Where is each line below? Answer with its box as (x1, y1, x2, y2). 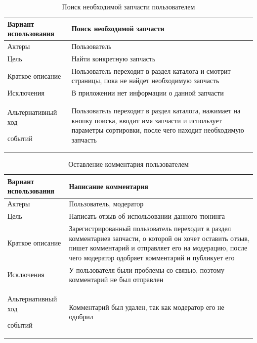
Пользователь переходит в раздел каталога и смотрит (71, 65, 231, 76)
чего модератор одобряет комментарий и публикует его (69, 252, 235, 262)
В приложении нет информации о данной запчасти (71, 88, 224, 98)
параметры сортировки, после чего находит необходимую (71, 125, 244, 135)
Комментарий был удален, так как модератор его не (69, 301, 224, 312)
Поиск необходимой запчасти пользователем (62, 1, 195, 11)
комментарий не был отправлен (69, 274, 164, 285)
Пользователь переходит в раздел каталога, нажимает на (71, 105, 241, 116)
